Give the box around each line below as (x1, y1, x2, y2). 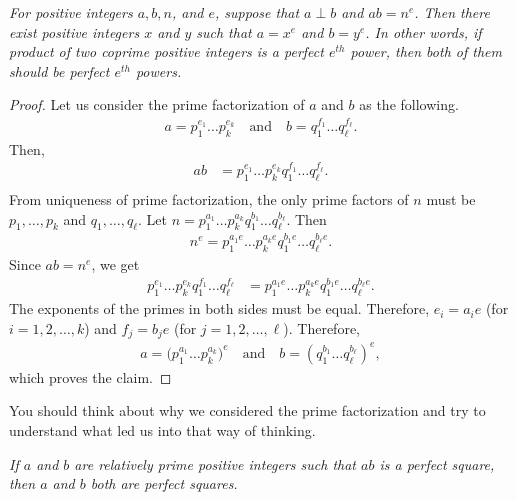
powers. (135, 60, 182, 81)
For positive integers (9, 2, 133, 22)
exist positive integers (9, 21, 140, 42)
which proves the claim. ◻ (9, 366, 172, 387)
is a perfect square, (379, 453, 495, 474)
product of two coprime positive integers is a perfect (9, 41, 324, 62)
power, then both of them (350, 41, 502, 62)
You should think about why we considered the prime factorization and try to (9, 400, 486, 421)
